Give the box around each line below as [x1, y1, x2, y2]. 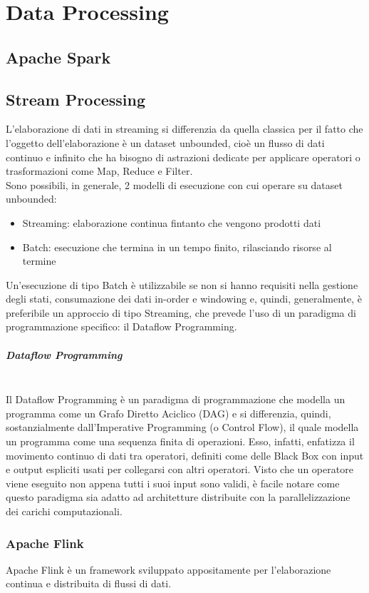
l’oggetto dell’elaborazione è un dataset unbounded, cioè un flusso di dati [6, 135, 325, 150]
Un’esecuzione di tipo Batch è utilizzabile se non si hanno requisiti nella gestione [6, 277, 358, 292]
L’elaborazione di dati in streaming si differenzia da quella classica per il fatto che [6, 121, 363, 136]
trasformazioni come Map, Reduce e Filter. [6, 163, 193, 178]
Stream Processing [6, 88, 145, 110]
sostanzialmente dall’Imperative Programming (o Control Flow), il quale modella [6, 420, 359, 435]
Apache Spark [6, 46, 111, 68]
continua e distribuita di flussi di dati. [6, 576, 172, 591]
